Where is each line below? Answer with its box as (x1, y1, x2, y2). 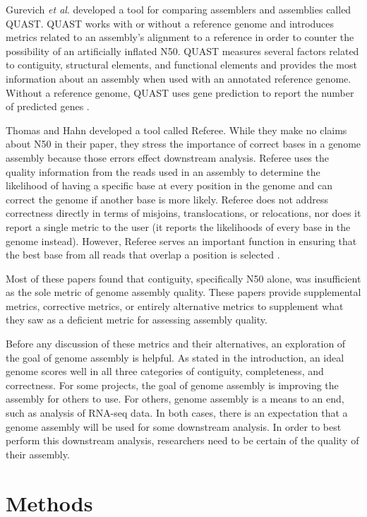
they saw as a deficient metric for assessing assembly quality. (6, 312, 267, 327)
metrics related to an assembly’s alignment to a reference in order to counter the (6, 30, 354, 44)
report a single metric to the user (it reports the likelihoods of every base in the (6, 219, 351, 234)
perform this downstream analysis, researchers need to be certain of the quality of (6, 433, 359, 448)
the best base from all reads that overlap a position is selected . (6, 247, 280, 262)
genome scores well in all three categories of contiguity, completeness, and (6, 364, 324, 379)
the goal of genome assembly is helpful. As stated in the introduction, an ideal (6, 350, 344, 364)
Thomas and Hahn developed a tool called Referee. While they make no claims (6, 122, 347, 137)
